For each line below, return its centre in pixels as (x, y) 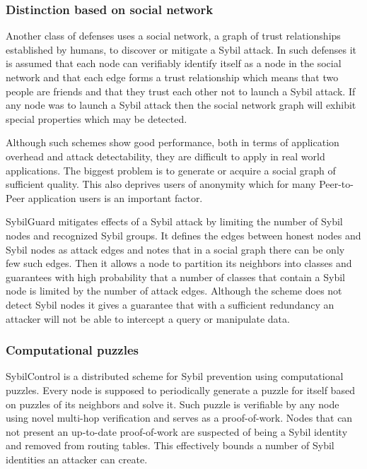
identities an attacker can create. (77, 459)
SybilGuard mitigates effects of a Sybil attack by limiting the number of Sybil (174, 221)
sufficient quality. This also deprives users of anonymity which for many (161, 184)
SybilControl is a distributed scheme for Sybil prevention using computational (175, 376)
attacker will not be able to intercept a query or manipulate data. (148, 318)
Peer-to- (336, 184)
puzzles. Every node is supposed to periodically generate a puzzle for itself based (180, 390)
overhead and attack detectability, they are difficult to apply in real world (165, 156)
